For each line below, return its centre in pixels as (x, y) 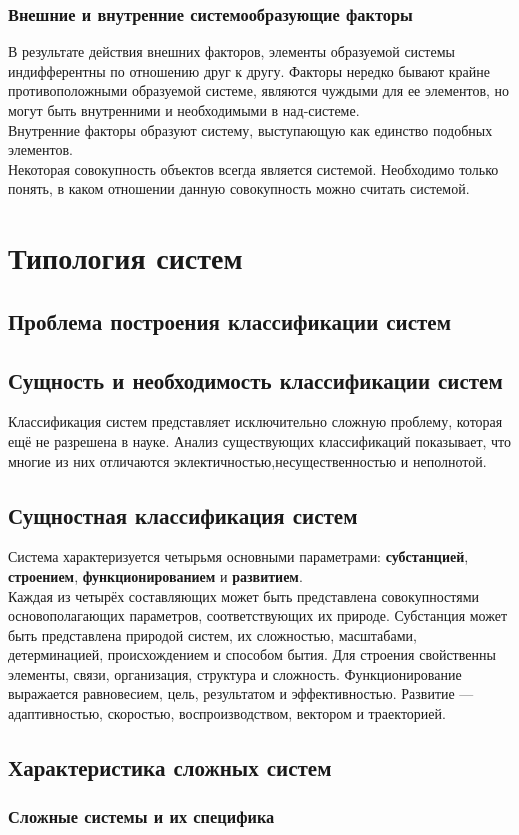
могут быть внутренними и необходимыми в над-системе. (184, 110)
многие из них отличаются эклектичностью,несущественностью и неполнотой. (247, 460)
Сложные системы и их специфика (141, 816)
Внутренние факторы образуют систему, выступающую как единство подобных (250, 129)
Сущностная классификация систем (183, 514)
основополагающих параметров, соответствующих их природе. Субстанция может (258, 615)
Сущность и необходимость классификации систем (255, 379)
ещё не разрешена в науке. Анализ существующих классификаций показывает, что (260, 440)
